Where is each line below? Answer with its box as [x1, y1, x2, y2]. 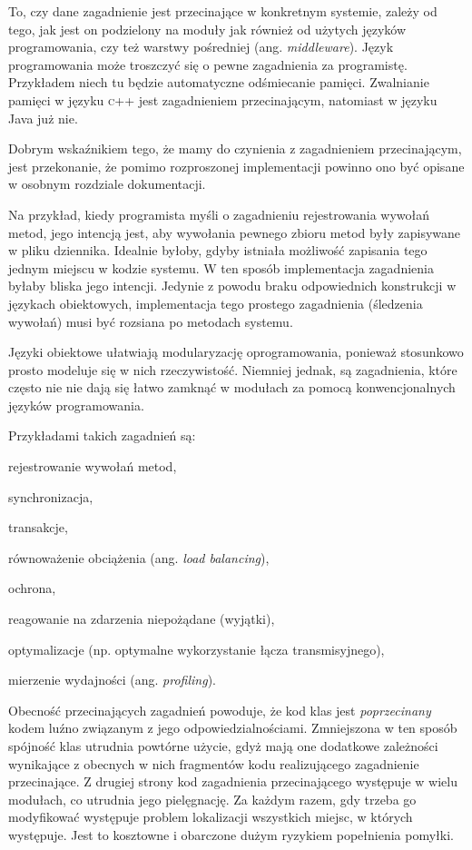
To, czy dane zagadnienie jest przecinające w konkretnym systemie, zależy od [8, 2, 438, 20]
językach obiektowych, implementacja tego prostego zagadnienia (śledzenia [8, 293, 423, 312]
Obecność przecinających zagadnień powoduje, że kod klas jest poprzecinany [8, 700, 431, 719]
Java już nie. [8, 108, 78, 127]
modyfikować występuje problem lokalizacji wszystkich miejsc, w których [8, 807, 413, 826]
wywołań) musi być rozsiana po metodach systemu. [8, 311, 293, 331]
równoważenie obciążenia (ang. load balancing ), [8, 548, 270, 567]
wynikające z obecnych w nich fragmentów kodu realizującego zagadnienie [8, 754, 419, 773]
